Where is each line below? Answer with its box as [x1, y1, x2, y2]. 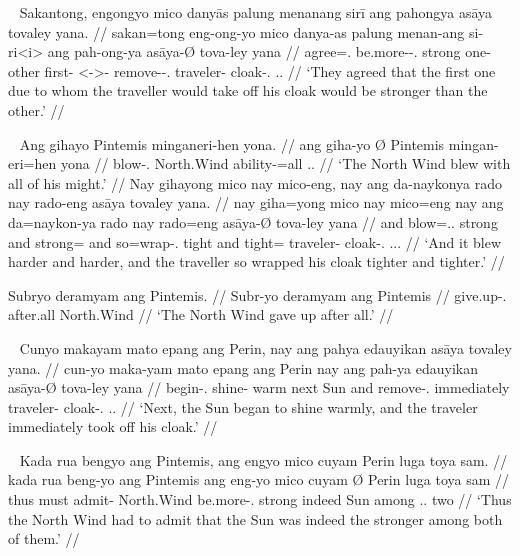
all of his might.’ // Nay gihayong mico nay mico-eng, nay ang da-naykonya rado [8, 172, 503, 193]
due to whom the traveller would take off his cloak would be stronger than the [8, 80, 488, 101]
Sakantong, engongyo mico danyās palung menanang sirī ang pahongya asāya [19, 2, 493, 22]
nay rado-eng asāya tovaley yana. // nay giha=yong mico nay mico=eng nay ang [8, 192, 504, 213]
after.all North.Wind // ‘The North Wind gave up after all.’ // [8, 304, 394, 325]
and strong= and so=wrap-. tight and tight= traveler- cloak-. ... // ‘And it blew [8, 231, 502, 252]
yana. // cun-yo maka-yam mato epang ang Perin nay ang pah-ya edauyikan [8, 357, 479, 378]
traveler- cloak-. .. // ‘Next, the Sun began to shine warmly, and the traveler [8, 396, 478, 417]
